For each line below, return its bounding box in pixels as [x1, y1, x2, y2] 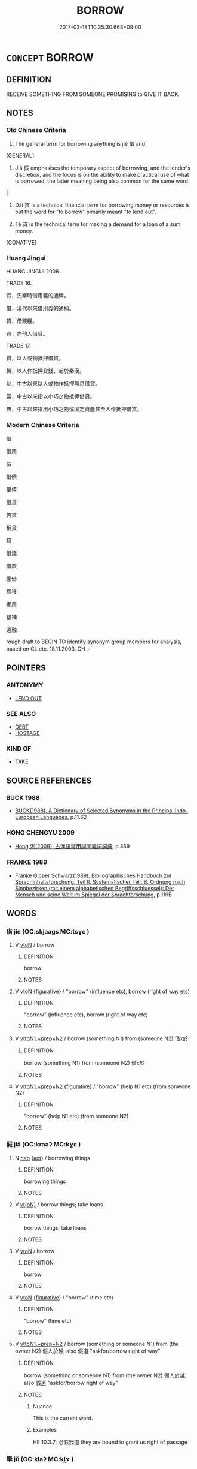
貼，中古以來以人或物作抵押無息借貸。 [6, 380, 100, 387]
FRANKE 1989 [6, 858, 48, 866]
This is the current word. [32, 1414, 94, 1422]
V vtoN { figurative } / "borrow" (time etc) [14, 1293, 113, 1301]
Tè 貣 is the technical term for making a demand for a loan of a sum [14, 221, 181, 228]
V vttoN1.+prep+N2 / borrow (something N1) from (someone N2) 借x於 [14, 1035, 189, 1042]
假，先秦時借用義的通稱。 [6, 291, 69, 299]
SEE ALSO [6, 709, 36, 718]
